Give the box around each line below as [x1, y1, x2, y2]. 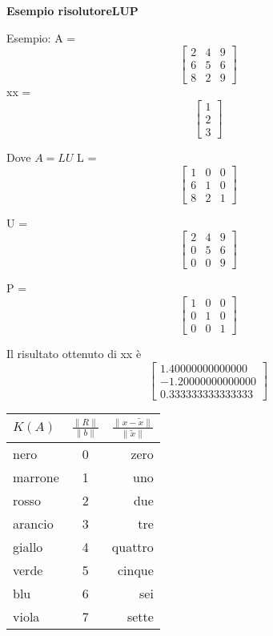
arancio [13, 514, 54, 533]
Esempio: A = [6, 29, 76, 46]
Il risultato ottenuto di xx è [6, 345, 142, 362]
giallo [13, 537, 43, 557]
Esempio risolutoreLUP [6, 2, 139, 18]
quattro [111, 537, 154, 557]
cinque [117, 561, 154, 580]
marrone [13, 468, 59, 487]
